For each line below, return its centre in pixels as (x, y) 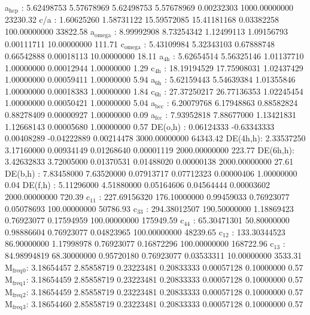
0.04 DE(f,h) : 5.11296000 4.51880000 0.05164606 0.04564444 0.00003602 (137, 185)
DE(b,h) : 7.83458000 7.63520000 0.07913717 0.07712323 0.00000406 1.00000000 (151, 173)
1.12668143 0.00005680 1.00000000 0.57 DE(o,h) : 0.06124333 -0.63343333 (140, 126)
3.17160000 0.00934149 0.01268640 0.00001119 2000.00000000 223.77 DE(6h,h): (150, 149)
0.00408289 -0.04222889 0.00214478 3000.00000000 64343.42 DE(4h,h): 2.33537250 (155, 138)
